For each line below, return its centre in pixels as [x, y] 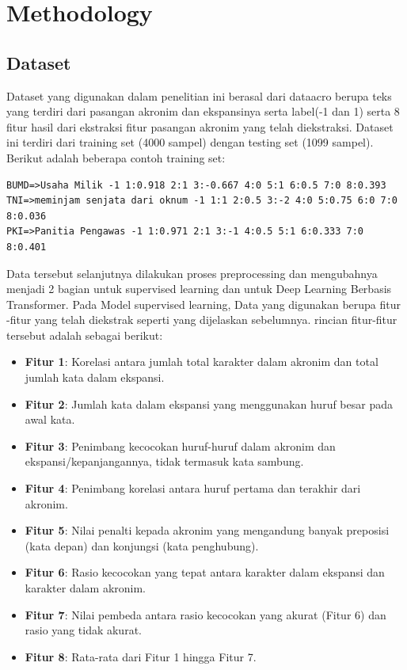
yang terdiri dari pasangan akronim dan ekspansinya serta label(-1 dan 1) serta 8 [203, 111]
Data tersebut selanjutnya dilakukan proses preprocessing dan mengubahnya [192, 273]
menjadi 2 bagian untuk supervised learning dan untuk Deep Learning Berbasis [199, 289]
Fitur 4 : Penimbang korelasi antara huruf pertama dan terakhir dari [193, 488]
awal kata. [50, 419]
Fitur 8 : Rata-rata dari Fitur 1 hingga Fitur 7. [141, 656]
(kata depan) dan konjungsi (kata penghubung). [142, 545]
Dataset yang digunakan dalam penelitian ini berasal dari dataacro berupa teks [199, 95]
